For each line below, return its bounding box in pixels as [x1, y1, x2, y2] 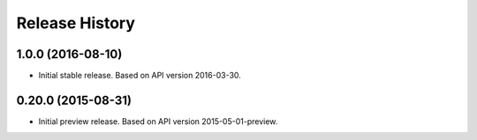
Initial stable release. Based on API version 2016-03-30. [38, 70, 242, 81]
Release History [16, 13, 136, 33]
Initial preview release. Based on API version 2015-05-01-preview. [38, 115, 278, 127]
